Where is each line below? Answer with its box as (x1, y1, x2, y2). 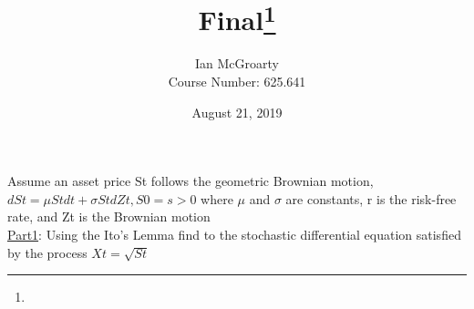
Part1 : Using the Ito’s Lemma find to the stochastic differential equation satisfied (7, 225, 461, 244)
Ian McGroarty (195, 54, 279, 73)
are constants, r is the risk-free (285, 189, 457, 208)
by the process (7, 242, 88, 262)
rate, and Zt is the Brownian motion (7, 207, 211, 226)
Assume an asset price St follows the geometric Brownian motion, (7, 171, 374, 191)
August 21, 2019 (191, 102, 283, 121)
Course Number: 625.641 (168, 72, 306, 91)
